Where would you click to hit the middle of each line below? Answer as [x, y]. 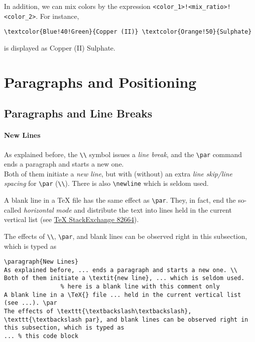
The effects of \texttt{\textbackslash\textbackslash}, [98, 312]
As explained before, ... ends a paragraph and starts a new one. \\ [121, 270]
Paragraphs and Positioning [100, 82]
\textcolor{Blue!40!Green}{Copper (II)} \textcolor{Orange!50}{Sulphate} [128, 32]
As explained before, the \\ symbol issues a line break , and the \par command [123, 154]
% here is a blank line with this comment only [140, 287]
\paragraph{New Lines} [41, 262]
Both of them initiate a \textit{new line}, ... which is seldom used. [124, 278]
